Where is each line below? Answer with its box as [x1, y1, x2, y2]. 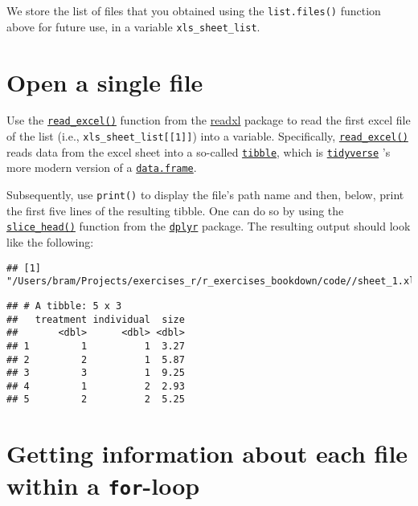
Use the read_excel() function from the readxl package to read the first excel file [6, 112, 411, 129]
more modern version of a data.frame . [6, 159, 197, 176]
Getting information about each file [6, 437, 408, 470]
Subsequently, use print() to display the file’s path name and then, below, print [6, 186, 404, 203]
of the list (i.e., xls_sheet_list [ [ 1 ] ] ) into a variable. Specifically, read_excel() [6, 128, 408, 145]
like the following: [6, 233, 94, 250]
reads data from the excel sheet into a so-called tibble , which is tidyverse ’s [6, 143, 391, 160]
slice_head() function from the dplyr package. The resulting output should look [6, 218, 411, 235]
